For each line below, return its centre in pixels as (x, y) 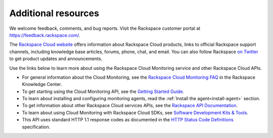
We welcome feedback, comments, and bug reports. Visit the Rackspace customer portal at (105, 28)
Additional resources (54, 13)
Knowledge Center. (42, 84)
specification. (36, 127)
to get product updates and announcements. (56, 59)
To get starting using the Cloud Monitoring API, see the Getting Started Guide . (103, 91)
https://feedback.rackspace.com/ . (45, 35)
